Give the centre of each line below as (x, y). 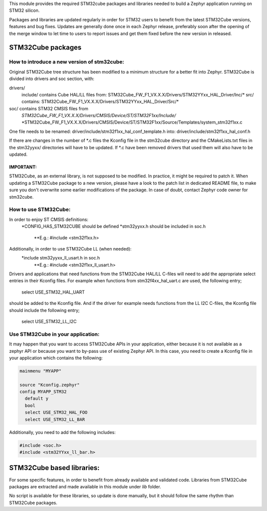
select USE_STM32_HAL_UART (53, 292)
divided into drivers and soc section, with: (52, 79)
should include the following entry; (44, 310)
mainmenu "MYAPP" (41, 371)
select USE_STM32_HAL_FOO (56, 412)
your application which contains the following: (56, 358)
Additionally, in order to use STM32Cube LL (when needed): (70, 249)
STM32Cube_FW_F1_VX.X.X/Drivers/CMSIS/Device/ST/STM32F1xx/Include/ (99, 116)
